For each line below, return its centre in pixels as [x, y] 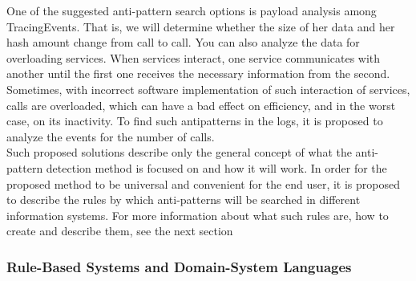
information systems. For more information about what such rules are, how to [198, 215]
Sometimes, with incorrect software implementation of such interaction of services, [208, 89]
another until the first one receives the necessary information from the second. [198, 73]
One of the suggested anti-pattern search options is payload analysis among [192, 10]
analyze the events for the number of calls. [111, 136]
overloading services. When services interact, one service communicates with [194, 57]
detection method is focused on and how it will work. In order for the [216, 167]
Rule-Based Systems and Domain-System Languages [179, 266]
